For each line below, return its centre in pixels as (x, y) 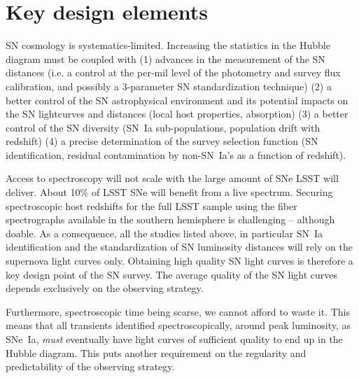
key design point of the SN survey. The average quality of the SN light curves (172, 274)
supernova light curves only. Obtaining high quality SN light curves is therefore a (179, 261)
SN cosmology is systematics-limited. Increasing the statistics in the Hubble (168, 45)
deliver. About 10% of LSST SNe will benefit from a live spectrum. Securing (169, 192)
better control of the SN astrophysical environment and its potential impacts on (177, 100)
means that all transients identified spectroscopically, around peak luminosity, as (178, 325)
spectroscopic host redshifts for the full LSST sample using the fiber (152, 205)
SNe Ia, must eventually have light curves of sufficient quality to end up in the (174, 339)
